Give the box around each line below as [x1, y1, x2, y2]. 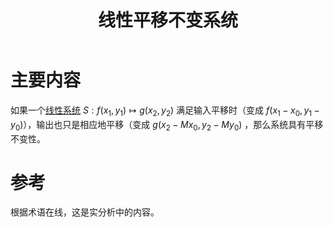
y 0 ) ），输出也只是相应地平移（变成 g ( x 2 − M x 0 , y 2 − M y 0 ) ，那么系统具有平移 [10, 118, 324, 133]
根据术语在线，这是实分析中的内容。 [10, 206, 160, 218]
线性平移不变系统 [97, 9, 238, 32]
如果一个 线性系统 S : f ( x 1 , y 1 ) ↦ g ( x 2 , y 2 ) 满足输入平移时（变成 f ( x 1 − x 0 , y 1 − [10, 104, 320, 118]
